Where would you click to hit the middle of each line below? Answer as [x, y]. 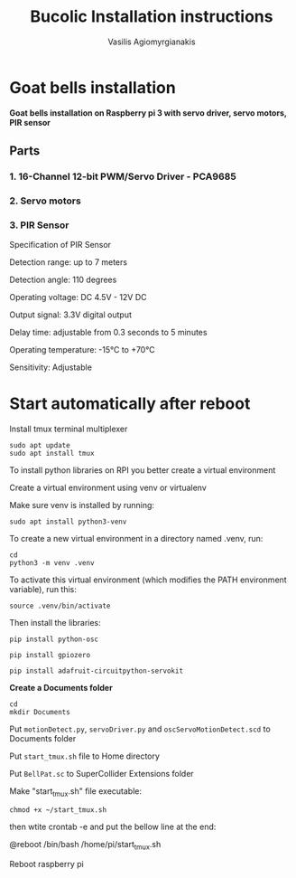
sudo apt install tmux [52, 454]
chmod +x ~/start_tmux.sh [58, 810]
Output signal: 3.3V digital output [71, 315]
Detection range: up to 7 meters [69, 262]
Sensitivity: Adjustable [51, 367]
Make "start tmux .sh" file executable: [76, 792]
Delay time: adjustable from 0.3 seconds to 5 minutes [108, 333]
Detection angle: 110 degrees [63, 280]
